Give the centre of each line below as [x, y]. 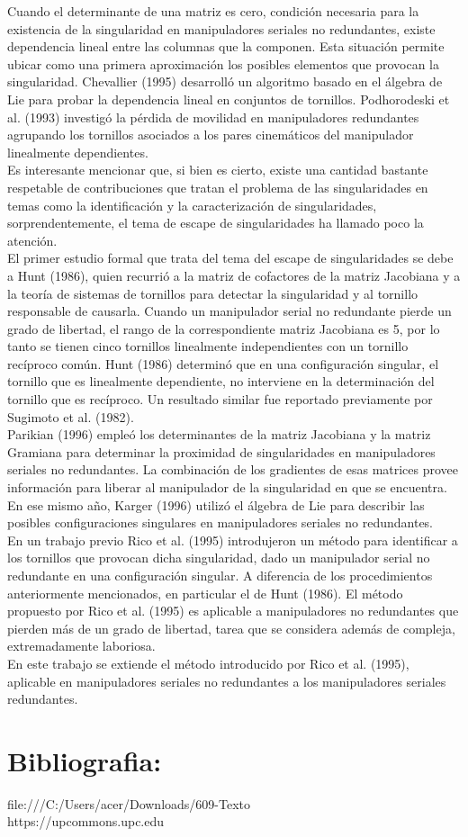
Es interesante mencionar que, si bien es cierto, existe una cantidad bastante [218, 170]
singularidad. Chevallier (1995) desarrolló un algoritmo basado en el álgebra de [225, 81]
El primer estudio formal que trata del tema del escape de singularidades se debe [230, 258]
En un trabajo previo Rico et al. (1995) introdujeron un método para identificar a [233, 540]
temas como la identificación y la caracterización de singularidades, [192, 205]
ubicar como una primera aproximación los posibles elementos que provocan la [223, 63]
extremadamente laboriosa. [81, 646]
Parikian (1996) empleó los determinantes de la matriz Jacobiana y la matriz [219, 434]
